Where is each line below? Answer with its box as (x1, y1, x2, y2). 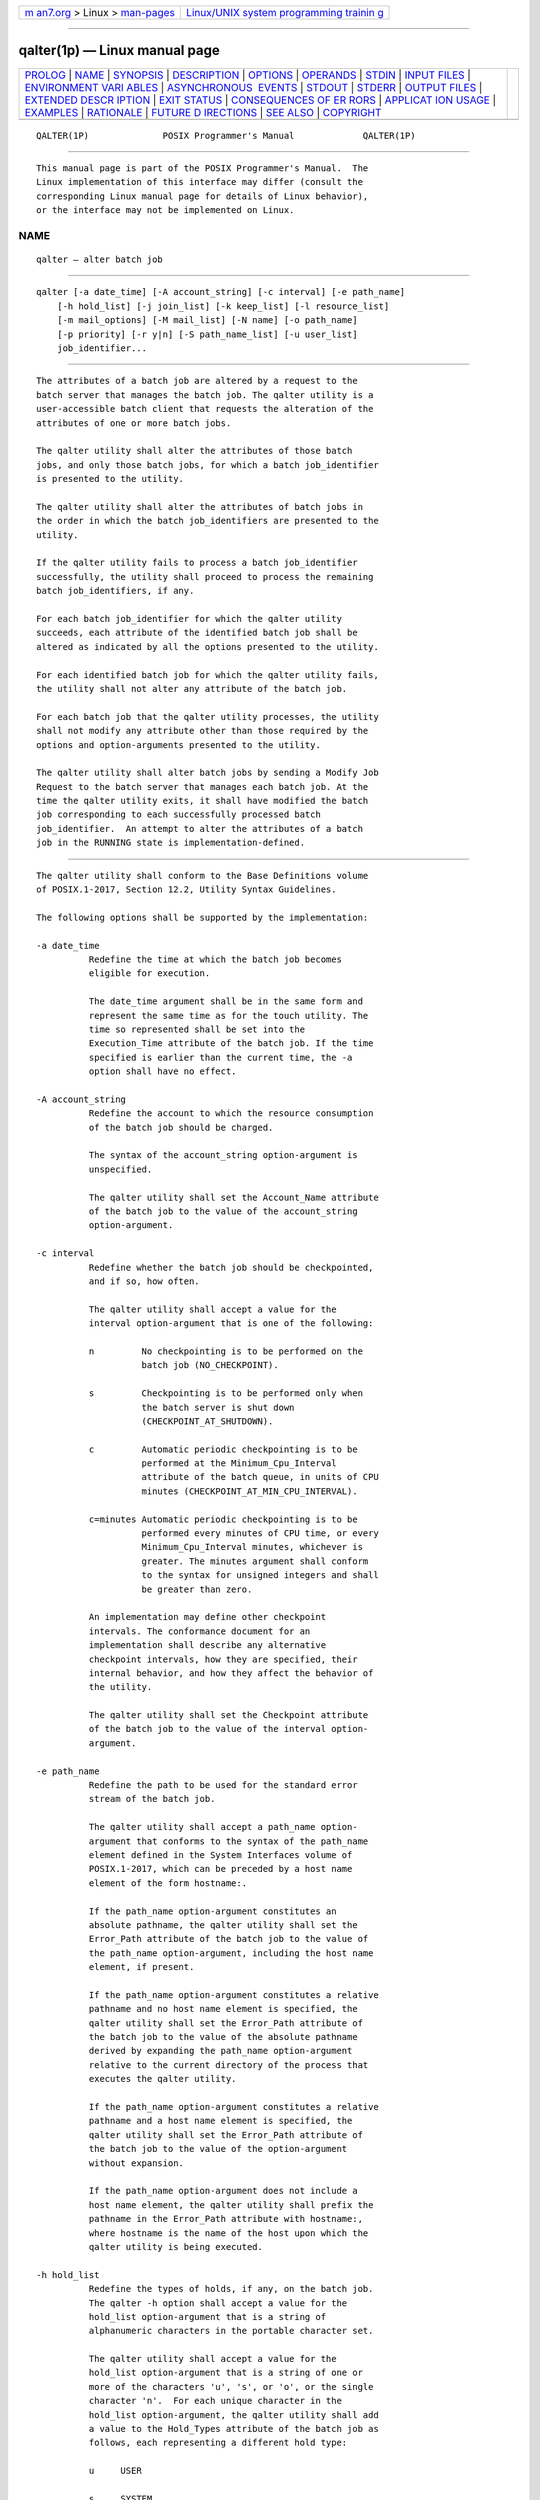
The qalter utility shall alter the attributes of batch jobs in (36, 501, 364, 512)
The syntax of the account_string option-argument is (88, 1150, 359, 1161)
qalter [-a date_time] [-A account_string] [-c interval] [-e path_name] (36, 286, 406, 298)
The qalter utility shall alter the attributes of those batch (36, 445, 353, 457)
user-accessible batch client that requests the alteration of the (36, 403, 374, 415)
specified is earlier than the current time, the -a (88, 1051, 353, 1063)
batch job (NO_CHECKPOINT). (141, 1360, 279, 1371)
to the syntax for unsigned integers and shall (141, 1570, 379, 1581)
